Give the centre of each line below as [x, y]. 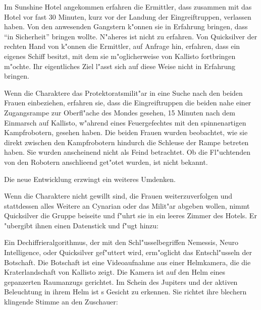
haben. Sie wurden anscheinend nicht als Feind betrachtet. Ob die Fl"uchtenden [127, 152]
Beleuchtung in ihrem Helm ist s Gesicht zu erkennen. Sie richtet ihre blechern [125, 292]
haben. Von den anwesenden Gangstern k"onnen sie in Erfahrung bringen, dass [126, 26]
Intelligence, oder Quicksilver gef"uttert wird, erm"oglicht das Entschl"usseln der [128, 252]
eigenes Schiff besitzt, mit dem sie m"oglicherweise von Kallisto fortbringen [120, 56]
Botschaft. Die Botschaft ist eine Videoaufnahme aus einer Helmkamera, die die [127, 262]
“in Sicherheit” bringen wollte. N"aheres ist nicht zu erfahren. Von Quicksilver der [131, 36]
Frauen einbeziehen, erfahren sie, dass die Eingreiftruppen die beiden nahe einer [128, 103]
